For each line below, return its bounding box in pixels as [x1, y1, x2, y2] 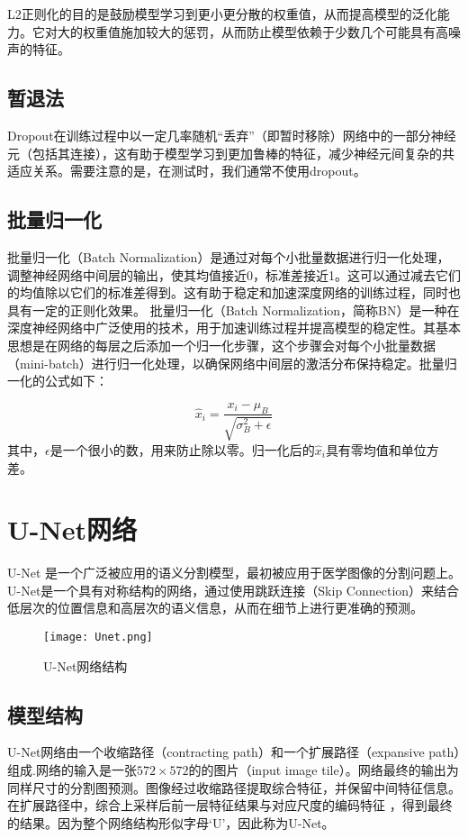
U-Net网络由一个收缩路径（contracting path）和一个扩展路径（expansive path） [7, 742, 461, 761]
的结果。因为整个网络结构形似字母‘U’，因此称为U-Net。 [7, 813, 335, 832]
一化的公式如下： [7, 371, 108, 390]
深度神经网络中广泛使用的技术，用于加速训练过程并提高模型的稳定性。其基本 [7, 318, 461, 337]
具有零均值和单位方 [325, 440, 439, 459]
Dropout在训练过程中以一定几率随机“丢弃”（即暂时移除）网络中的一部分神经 [7, 125, 456, 144]
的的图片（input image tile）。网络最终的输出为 [188, 761, 459, 779]
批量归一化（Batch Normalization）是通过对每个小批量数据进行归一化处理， [7, 247, 450, 266]
